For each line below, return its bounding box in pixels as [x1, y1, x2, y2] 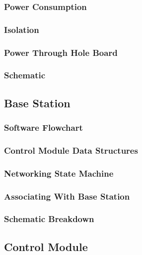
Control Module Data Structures [4, 144, 138, 156]
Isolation [4, 23, 39, 35]
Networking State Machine [4, 167, 114, 179]
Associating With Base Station [4, 190, 130, 202]
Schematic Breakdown [4, 213, 94, 225]
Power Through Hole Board [4, 46, 118, 58]
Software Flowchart [4, 121, 83, 134]
